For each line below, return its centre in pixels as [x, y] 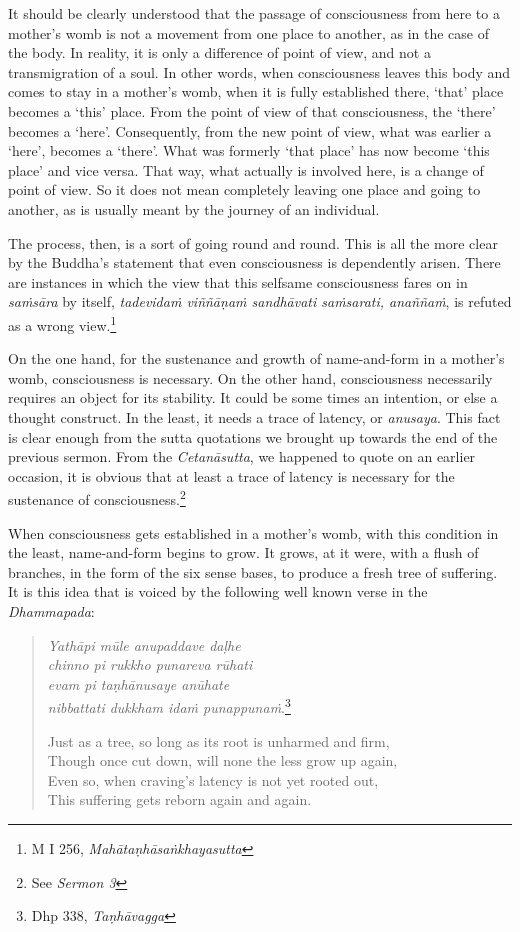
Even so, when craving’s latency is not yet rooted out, [213, 779]
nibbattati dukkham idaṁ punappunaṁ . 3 [169, 705]
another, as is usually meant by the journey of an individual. [194, 208]
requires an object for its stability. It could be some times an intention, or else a [253, 397]
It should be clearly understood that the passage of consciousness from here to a [254, 13]
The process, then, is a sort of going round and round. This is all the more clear [253, 242]
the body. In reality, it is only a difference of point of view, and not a [219, 52]
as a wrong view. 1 [62, 323]
